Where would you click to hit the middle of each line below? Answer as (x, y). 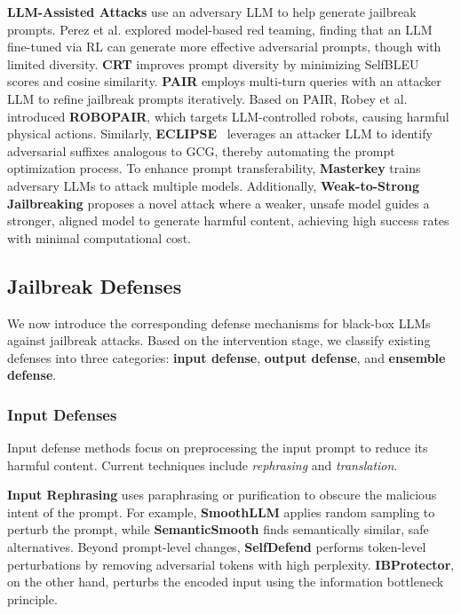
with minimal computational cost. (99, 237)
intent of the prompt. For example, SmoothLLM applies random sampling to (221, 512)
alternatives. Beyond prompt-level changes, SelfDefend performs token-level (217, 547)
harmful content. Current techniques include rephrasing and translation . (203, 464)
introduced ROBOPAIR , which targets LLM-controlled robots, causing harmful (228, 116)
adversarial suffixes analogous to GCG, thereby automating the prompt (201, 150)
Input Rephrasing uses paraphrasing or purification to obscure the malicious (222, 495)
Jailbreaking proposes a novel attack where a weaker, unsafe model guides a (219, 203)
